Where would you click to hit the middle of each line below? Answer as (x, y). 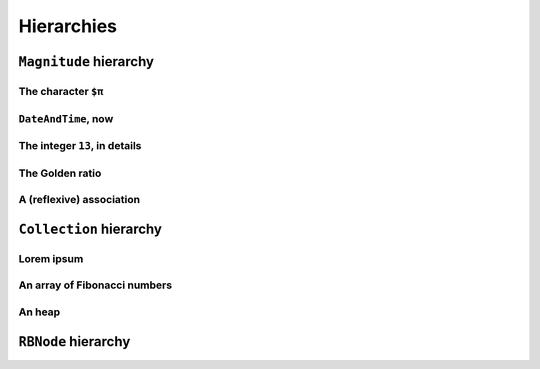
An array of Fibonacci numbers (95, 285)
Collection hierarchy (90, 228)
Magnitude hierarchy (86, 61)
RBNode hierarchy (74, 341)
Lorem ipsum (51, 258)
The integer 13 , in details (80, 146)
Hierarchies (68, 26)
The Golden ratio (60, 173)
